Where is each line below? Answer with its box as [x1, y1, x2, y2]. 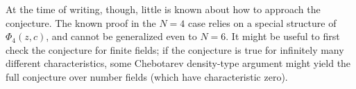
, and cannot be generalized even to [46, 29, 197, 43]
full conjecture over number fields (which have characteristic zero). [6, 69, 288, 83]
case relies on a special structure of [187, 15, 337, 30]
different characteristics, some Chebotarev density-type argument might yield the [6, 56, 351, 70]
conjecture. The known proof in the [6, 15, 156, 30]
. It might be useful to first [226, 29, 340, 43]
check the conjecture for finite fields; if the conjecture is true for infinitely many [6, 42, 344, 57]
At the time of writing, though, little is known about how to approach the [6, 2, 321, 16]
